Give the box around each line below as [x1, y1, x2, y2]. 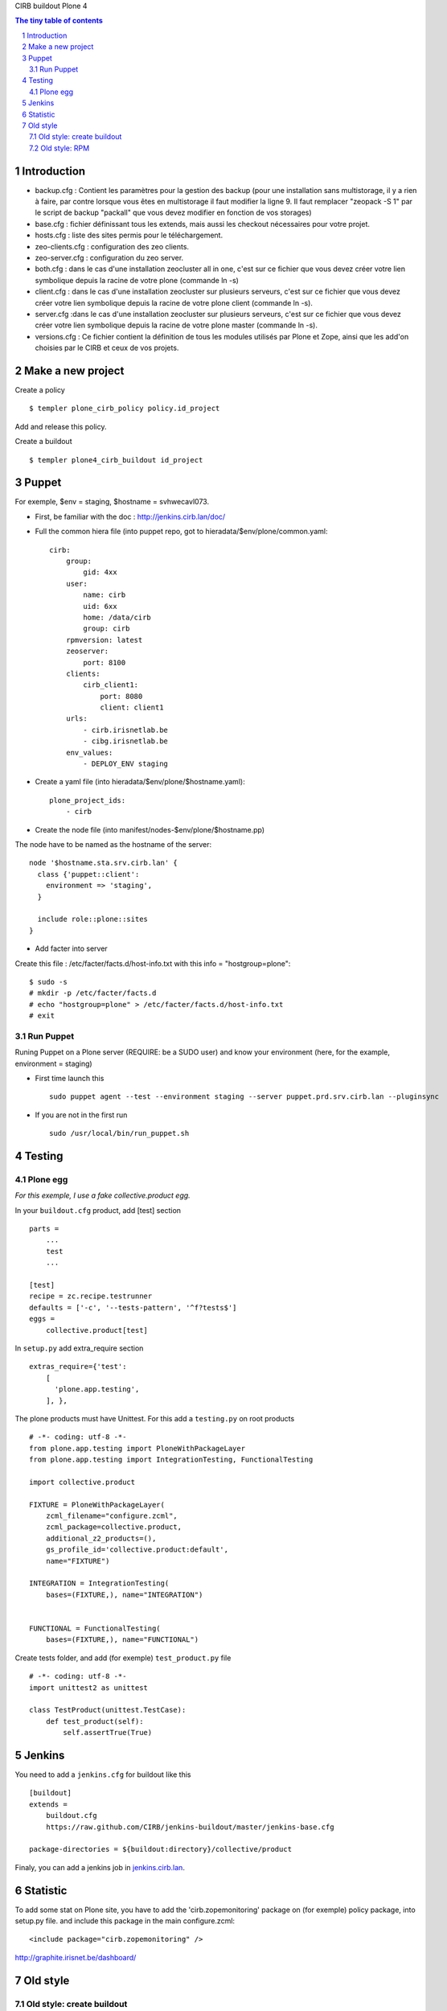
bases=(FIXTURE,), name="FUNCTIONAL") [45, 1635, 199, 1644]
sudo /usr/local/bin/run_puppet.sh [49, 1129, 190, 1138]
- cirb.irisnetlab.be [83, 725, 169, 734]
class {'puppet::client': [37, 870, 140, 878]
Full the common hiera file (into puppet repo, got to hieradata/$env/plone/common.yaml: [35, 527, 328, 537]
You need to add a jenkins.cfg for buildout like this [14, 1770, 191, 1779]
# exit [29, 1011, 55, 1021]
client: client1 [100, 703, 164, 712]
